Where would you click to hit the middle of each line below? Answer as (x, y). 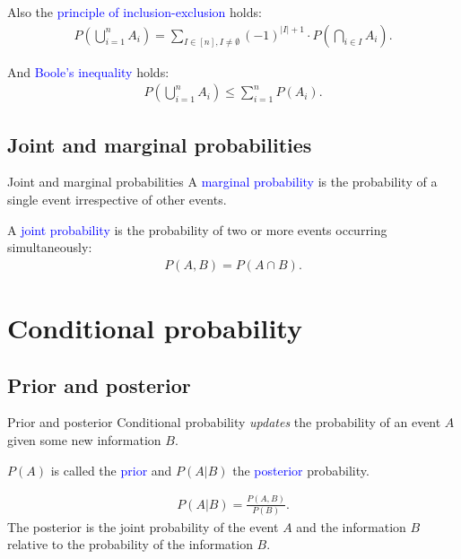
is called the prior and (111, 470)
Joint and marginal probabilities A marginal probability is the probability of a (222, 182)
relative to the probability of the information (130, 544)
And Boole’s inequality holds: (88, 71)
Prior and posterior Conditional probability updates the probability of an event (224, 422)
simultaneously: (50, 247)
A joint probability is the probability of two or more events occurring (197, 229)
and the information (351, 526)
